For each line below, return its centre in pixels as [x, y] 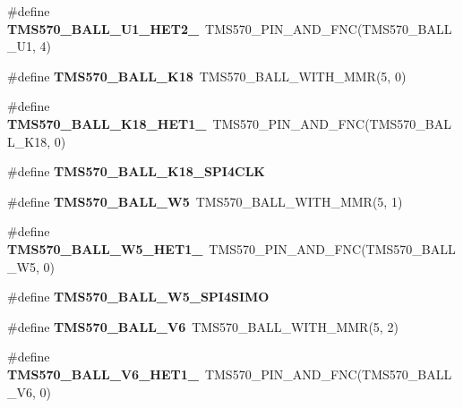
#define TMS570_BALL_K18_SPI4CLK [136, 171]
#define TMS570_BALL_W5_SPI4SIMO [138, 297]
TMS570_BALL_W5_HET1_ [105, 248]
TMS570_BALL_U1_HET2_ [103, 28]
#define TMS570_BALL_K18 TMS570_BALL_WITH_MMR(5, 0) [207, 76]
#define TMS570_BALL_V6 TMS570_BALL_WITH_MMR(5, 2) [203, 326]
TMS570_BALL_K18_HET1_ [107, 123]
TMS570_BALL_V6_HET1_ [103, 374]
